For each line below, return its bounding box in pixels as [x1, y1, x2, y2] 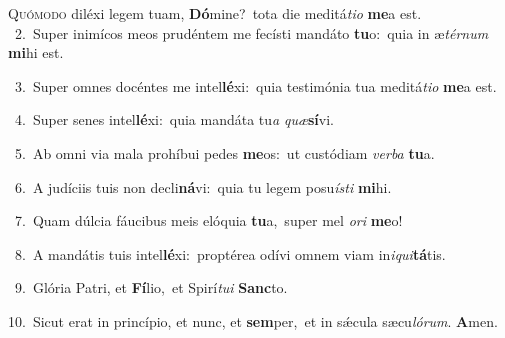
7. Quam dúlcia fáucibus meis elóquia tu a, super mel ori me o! [14, 210, 403, 231]
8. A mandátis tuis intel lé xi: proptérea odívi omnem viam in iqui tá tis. [14, 243, 446, 264]
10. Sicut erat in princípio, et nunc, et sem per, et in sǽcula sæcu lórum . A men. [8, 310, 498, 331]
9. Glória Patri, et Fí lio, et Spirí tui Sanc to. [14, 277, 288, 298]
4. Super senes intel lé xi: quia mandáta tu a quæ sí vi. [14, 109, 334, 130]
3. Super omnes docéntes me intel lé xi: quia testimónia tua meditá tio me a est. [14, 75, 497, 96]
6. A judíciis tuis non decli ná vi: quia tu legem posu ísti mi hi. [14, 176, 392, 197]
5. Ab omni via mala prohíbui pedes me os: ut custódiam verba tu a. [14, 142, 435, 163]
